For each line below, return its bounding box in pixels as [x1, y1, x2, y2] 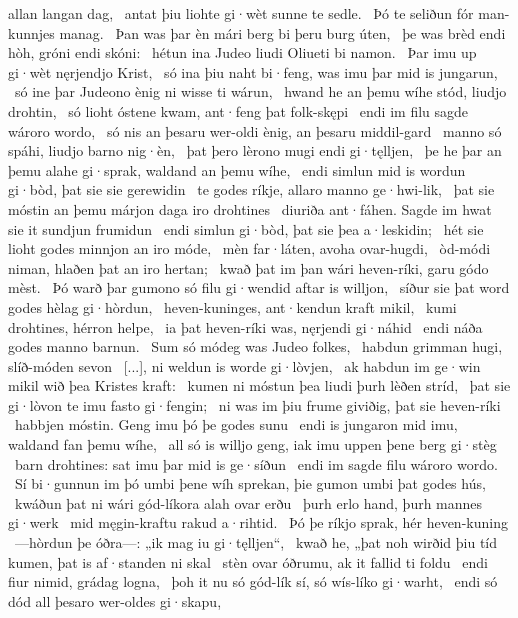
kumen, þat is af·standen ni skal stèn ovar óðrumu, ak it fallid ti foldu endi [8, 551, 488, 572]
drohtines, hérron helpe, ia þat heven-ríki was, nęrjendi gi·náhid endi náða [8, 316, 483, 337]
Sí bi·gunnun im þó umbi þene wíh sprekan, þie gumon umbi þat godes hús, [14, 473, 486, 494]
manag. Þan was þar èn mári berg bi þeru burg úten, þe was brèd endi [59, 22, 506, 43]
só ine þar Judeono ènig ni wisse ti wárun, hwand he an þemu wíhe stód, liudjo [14, 81, 507, 102]
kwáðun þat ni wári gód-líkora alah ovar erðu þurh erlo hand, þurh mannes [14, 492, 483, 513]
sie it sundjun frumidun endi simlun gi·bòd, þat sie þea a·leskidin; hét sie [8, 218, 484, 239]
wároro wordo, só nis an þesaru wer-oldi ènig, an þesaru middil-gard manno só [8, 120, 502, 141]
